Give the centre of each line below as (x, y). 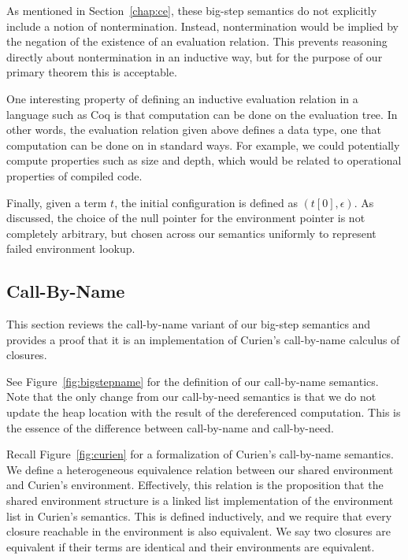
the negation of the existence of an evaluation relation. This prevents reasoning (197, 41)
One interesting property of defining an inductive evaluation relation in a (182, 98)
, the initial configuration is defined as (206, 202)
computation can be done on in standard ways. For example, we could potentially (203, 145)
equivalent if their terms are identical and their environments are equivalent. (191, 546)
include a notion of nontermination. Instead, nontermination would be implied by (203, 26)
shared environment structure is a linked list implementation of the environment (200, 501)
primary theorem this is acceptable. (92, 72)
